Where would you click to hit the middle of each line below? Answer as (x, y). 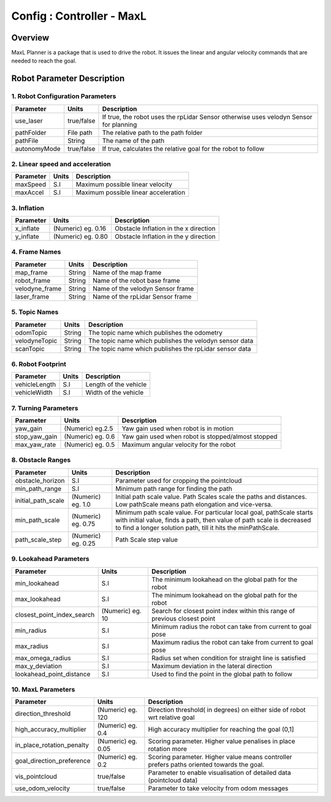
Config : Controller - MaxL (79, 16)
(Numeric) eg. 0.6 (89, 437)
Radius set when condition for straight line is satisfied (228, 658)
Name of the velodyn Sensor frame (143, 288)
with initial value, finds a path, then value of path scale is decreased (213, 520)
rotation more (167, 749)
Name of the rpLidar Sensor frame (142, 296)
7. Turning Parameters (45, 408)
